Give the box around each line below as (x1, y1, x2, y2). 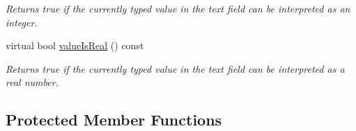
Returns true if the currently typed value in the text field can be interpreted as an (6, 1, 350, 15)
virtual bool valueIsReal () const (6, 38, 144, 53)
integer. (6, 15, 38, 29)
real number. (6, 75, 59, 89)
